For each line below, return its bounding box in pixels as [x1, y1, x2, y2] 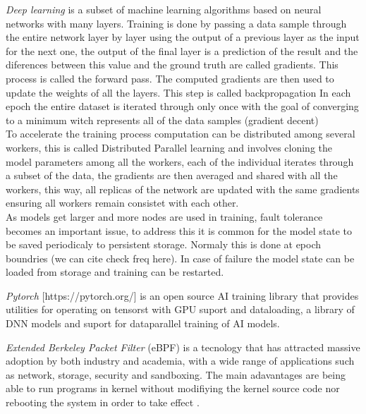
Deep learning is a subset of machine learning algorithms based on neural [6, 2, 322, 16]
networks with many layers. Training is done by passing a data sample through [6, 16, 347, 30]
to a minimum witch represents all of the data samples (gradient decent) [6, 112, 319, 127]
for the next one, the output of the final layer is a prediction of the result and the [6, 43, 358, 58]
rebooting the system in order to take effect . [6, 395, 200, 410]
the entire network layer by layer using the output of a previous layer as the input [6, 30, 360, 44]
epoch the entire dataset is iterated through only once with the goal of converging [6, 99, 359, 114]
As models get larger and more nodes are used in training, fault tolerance [6, 209, 323, 224]
